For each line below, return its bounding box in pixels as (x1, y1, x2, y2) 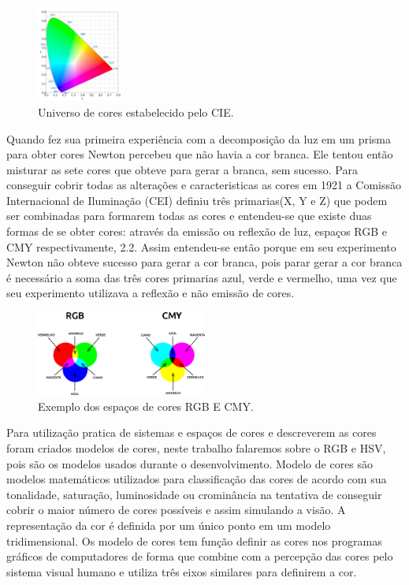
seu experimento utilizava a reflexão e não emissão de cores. (6, 285, 295, 301)
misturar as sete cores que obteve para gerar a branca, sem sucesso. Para (6, 161, 358, 177)
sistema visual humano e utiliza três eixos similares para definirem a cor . (6, 563, 357, 579)
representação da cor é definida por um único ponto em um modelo (6, 516, 331, 533)
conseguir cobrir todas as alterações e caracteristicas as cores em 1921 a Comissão (6, 177, 402, 193)
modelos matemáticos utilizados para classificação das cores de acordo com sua (6, 471, 387, 487)
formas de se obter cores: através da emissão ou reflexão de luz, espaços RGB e (6, 223, 388, 240)
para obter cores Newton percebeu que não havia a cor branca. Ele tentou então (6, 146, 393, 162)
